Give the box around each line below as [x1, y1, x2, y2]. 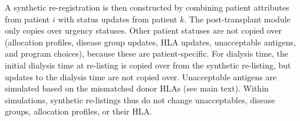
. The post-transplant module [184, 12, 291, 25]
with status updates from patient [58, 12, 177, 25]
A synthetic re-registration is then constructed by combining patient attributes [5, 1, 289, 13]
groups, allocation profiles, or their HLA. [5, 105, 152, 117]
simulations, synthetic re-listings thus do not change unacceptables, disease [5, 93, 275, 106]
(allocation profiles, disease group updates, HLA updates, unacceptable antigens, [5, 35, 296, 48]
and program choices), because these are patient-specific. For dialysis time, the [5, 47, 289, 60]
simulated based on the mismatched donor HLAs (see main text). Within [5, 82, 269, 94]
